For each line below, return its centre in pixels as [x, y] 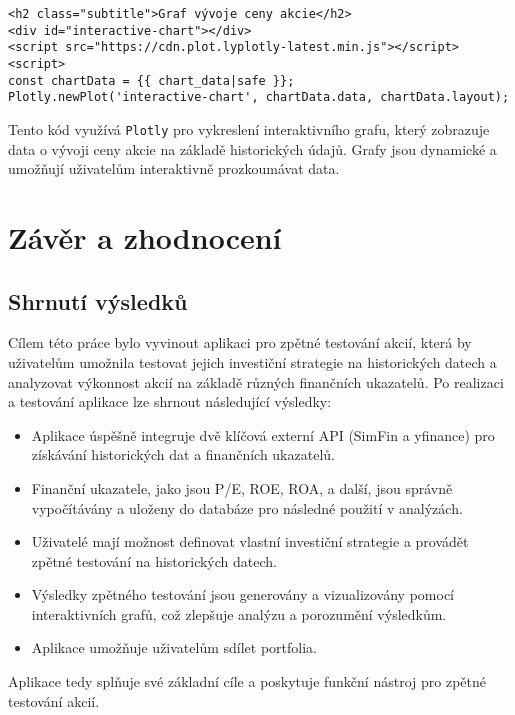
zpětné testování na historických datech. [154, 560]
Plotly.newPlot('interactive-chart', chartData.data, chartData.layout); [259, 97]
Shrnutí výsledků [98, 300]
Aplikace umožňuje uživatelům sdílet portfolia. [174, 647]
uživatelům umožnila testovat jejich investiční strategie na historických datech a [252, 361]
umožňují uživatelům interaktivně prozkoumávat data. [174, 168]
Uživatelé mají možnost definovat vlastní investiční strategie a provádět [250, 541]
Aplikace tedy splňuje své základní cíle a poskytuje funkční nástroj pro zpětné [247, 681]
